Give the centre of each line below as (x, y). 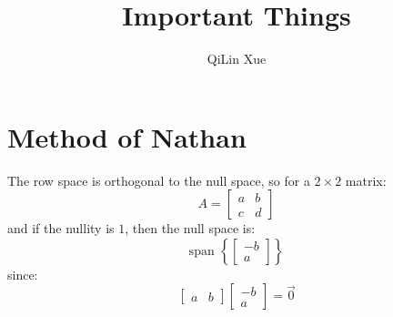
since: (23, 274)
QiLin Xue (237, 59)
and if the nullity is (61, 228)
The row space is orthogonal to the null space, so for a (159, 180)
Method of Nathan (127, 136)
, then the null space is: (190, 228)
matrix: (366, 180)
